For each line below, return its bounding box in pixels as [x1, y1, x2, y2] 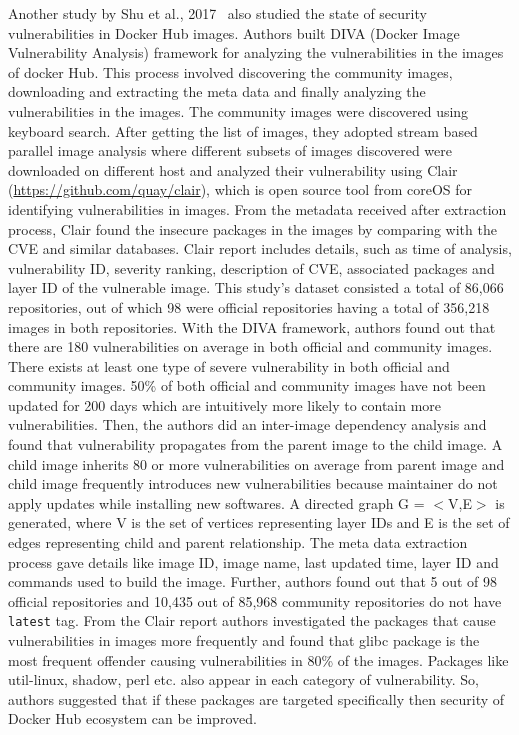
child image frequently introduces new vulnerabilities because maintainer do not [8, 473, 498, 494]
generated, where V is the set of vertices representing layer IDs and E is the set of [8, 512, 510, 533]
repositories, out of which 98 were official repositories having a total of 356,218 [8, 296, 490, 317]
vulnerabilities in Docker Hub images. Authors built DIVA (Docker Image [8, 22, 460, 43]
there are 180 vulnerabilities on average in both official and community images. [8, 336, 493, 357]
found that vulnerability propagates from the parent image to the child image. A [8, 434, 503, 455]
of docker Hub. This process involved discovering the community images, [8, 61, 453, 82]
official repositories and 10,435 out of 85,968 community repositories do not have [8, 590, 502, 611]
